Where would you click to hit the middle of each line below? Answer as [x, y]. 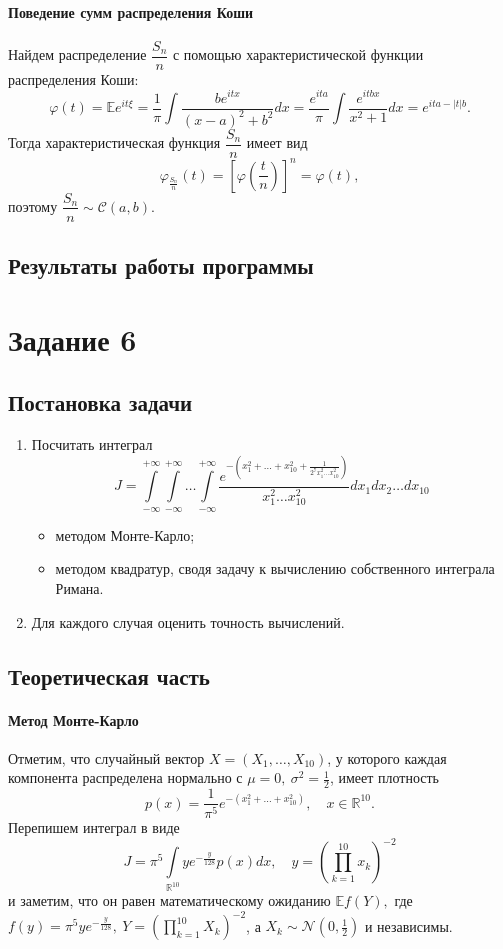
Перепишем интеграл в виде [94, 827]
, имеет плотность [384, 777]
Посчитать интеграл [92, 443]
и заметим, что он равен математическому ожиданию [169, 900]
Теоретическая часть [109, 675]
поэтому [33, 205]
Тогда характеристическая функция [114, 142]
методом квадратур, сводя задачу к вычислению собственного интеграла [275, 568]
